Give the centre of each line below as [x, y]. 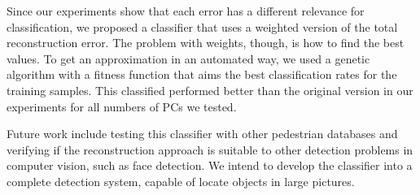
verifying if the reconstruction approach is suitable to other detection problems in [210, 149]
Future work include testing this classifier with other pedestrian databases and [202, 134]
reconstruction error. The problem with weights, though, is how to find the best [206, 43]
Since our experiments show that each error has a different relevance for [186, 11]
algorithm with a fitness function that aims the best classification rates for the [202, 74]
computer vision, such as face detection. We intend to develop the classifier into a [210, 165]
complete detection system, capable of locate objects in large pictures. [181, 181]
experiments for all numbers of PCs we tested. [122, 106]
